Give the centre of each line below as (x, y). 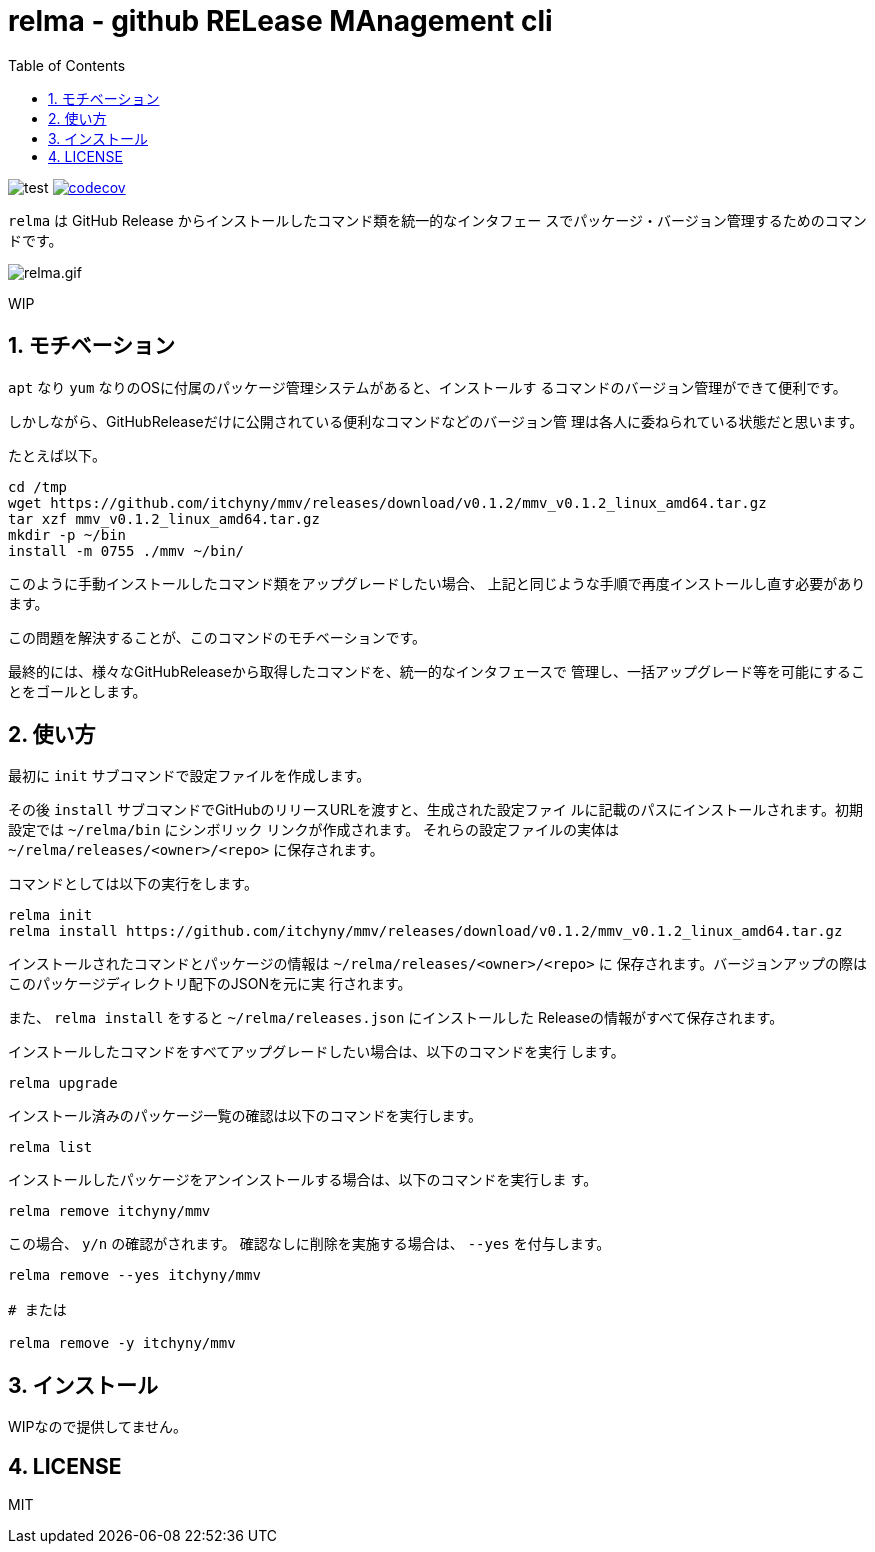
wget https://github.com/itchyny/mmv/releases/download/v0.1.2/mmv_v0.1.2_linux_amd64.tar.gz (387, 502)
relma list (50, 1147)
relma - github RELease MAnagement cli (280, 21)
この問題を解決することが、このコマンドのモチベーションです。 (217, 637)
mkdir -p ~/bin (67, 534)
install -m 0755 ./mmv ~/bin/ (126, 550)
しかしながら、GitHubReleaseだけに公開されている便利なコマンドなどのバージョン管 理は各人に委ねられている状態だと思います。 (436, 421)
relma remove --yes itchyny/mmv (134, 1275)
